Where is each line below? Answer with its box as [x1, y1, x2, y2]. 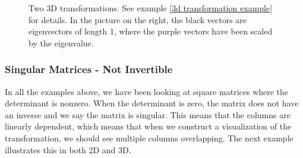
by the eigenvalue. [29, 36, 94, 49]
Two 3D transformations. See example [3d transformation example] [29, 2, 273, 14]
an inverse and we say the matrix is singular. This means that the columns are [5, 108, 291, 121]
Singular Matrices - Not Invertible [5, 62, 173, 77]
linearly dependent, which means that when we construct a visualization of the [5, 120, 292, 132]
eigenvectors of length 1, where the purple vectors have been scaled [29, 25, 273, 37]
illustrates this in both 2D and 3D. [5, 143, 131, 156]
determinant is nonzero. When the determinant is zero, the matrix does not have [5, 97, 299, 109]
